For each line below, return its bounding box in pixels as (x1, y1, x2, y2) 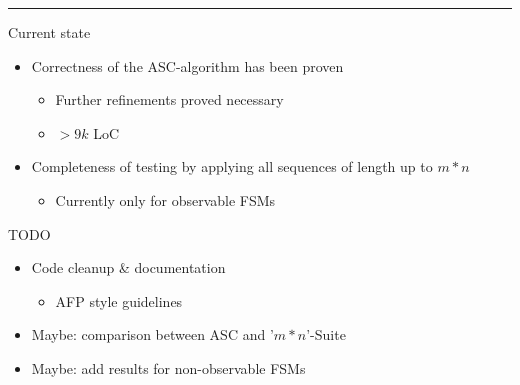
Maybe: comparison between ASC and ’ (31, 324, 274, 345)
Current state (8, 22, 91, 42)
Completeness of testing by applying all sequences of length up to (31, 156, 433, 177)
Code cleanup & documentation (31, 257, 226, 278)
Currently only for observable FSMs (55, 189, 276, 210)
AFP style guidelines (55, 290, 183, 311)
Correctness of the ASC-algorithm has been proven (31, 55, 344, 76)
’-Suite (306, 324, 346, 345)
